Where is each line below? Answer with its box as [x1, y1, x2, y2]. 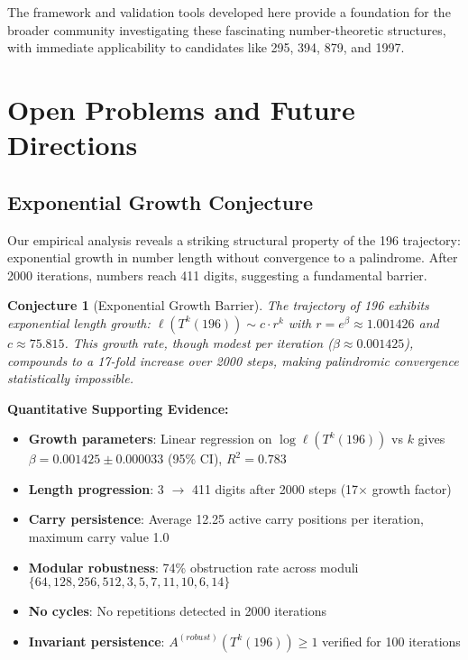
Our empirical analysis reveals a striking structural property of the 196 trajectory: [7, 230, 461, 249]
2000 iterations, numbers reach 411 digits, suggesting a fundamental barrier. [7, 265, 427, 284]
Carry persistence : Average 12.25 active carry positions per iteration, [28, 509, 424, 528]
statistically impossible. [7, 369, 133, 388]
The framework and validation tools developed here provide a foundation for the [7, 3, 451, 21]
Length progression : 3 [28, 479, 164, 498]
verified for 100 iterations [322, 631, 461, 650]
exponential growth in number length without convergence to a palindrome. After [7, 248, 458, 267]
